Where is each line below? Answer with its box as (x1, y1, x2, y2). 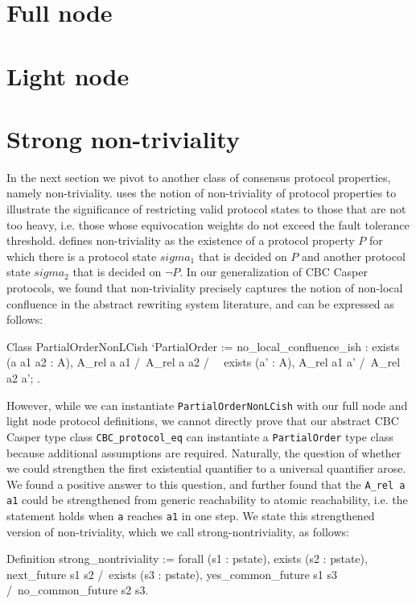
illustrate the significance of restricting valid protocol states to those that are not (6, 201, 406, 217)
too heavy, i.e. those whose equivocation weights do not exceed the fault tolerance (6, 216, 410, 233)
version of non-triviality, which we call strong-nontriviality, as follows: (6, 523, 349, 540)
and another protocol (302, 247, 406, 264)
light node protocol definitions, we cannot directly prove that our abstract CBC (6, 412, 399, 429)
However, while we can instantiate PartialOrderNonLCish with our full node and (6, 396, 408, 413)
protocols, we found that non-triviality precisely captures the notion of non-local (6, 279, 403, 296)
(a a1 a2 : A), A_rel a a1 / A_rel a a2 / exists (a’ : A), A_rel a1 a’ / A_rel (6, 354, 401, 370)
